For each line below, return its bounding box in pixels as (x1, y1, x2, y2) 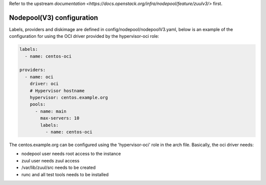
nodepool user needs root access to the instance (21, 151, 121, 157)
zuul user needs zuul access (21, 157, 80, 163)
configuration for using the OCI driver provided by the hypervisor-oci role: (9, 33, 160, 39)
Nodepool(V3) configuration (9, 13, 99, 22)
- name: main (35, 108, 66, 114)
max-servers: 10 (40, 116, 80, 121)
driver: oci (30, 81, 59, 87)
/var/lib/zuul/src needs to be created (21, 165, 96, 171)
